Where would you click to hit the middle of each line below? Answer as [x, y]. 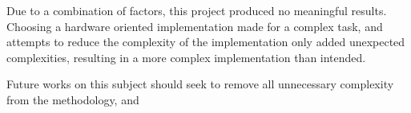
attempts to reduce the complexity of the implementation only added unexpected [206, 42]
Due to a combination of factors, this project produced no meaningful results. [197, 10]
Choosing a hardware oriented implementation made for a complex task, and [195, 26]
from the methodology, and [73, 99]
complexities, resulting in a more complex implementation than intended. [186, 57]
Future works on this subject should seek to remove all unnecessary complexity [200, 84]
